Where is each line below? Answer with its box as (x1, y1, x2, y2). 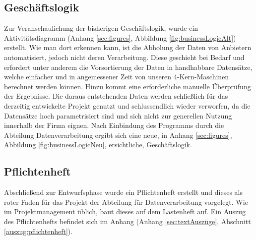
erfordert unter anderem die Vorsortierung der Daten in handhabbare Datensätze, (4, 61, 253, 72)
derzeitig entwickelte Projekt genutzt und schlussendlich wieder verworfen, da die (4, 100, 251, 111)
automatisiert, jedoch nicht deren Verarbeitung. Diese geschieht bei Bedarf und (4, 52, 245, 62)
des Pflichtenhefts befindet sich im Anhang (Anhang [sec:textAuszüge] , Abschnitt (4, 216, 251, 226)
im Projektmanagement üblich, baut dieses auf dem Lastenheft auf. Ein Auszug (4, 206, 246, 217)
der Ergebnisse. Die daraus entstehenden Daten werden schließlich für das (4, 91, 228, 101)
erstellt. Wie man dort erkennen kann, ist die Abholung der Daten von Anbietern (4, 42, 252, 53)
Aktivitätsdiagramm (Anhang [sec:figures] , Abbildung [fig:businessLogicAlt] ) (4, 32, 236, 43)
